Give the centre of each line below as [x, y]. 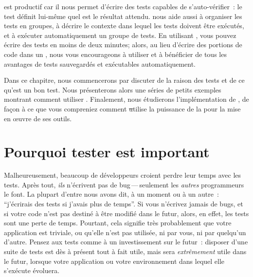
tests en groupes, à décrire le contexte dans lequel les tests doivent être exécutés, [124, 26]
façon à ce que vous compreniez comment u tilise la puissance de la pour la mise [122, 108]
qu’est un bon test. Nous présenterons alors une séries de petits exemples [113, 89]
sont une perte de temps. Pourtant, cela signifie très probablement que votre [118, 223]
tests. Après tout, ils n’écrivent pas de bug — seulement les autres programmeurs [124, 184]
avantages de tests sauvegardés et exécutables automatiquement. [100, 64]
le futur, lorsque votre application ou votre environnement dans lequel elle [114, 261]
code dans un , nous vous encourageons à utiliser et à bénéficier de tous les [115, 54]
